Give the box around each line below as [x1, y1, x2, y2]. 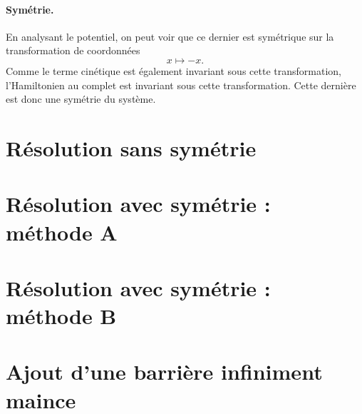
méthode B [6, 301, 117, 330]
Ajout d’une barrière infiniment [6, 357, 323, 386]
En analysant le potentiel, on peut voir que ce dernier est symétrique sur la [6, 29, 334, 44]
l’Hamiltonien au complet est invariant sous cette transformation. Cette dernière [6, 77, 356, 92]
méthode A [6, 217, 118, 246]
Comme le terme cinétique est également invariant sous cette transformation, [6, 63, 341, 78]
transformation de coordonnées [6, 43, 140, 58]
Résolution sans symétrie [6, 133, 257, 162]
